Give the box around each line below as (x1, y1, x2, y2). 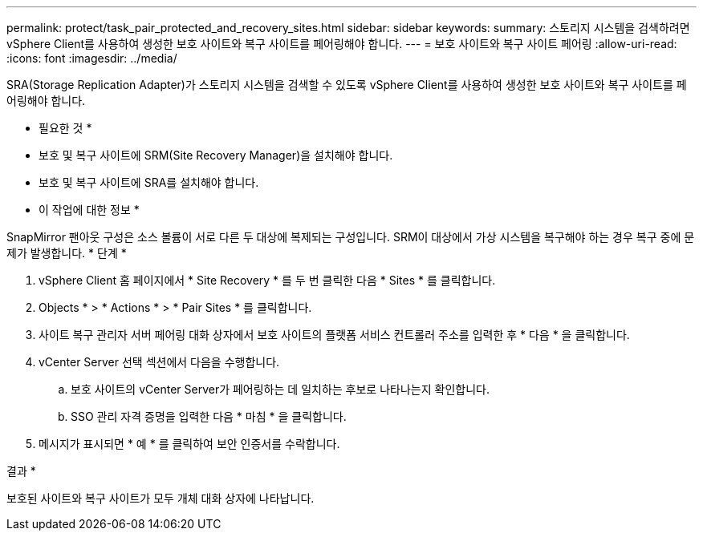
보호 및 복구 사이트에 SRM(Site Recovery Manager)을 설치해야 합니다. (39, 148, 393, 162)
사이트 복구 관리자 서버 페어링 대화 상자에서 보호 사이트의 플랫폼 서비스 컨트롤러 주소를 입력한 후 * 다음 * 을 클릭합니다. (39, 328, 630, 341)
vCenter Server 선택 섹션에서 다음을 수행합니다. (39, 355, 280, 369)
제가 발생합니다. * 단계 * (6, 246, 127, 260)
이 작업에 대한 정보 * (39, 203, 140, 216)
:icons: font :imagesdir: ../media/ (6, 51, 177, 65)
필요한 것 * (39, 121, 92, 135)
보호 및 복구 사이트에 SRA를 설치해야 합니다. (39, 176, 259, 189)
